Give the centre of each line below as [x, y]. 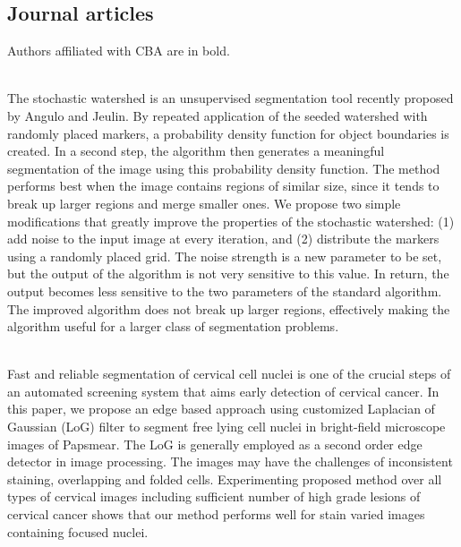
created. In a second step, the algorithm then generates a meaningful [196, 151]
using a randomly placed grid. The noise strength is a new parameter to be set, [225, 256]
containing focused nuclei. [78, 531]
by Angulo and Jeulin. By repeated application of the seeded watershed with [218, 115]
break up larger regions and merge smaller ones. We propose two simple [204, 203]
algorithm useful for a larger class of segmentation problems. [173, 326]
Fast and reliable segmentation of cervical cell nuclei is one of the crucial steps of [229, 374]
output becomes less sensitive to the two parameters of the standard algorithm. [225, 291]
